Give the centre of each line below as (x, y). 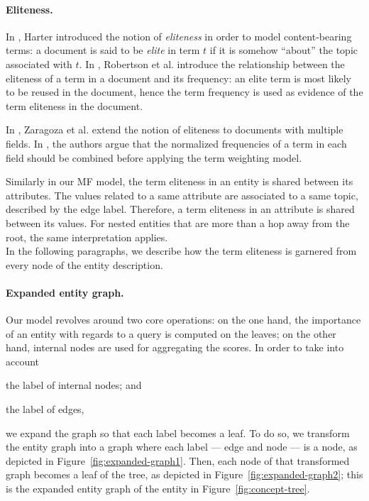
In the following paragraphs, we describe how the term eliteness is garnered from (181, 251)
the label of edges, (45, 409)
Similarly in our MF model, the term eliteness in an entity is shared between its (180, 181)
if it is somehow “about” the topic (284, 50)
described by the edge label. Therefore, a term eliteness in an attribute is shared (180, 209)
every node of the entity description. (84, 264)
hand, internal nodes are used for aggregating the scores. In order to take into (175, 347)
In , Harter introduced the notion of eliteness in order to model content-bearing (179, 36)
